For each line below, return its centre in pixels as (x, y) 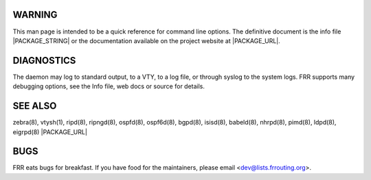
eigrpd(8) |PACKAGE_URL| (50, 132)
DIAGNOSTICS (44, 61)
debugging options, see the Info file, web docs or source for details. (109, 86)
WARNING (35, 15)
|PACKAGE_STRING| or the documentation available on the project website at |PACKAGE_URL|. (147, 40)
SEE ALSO (35, 106)
